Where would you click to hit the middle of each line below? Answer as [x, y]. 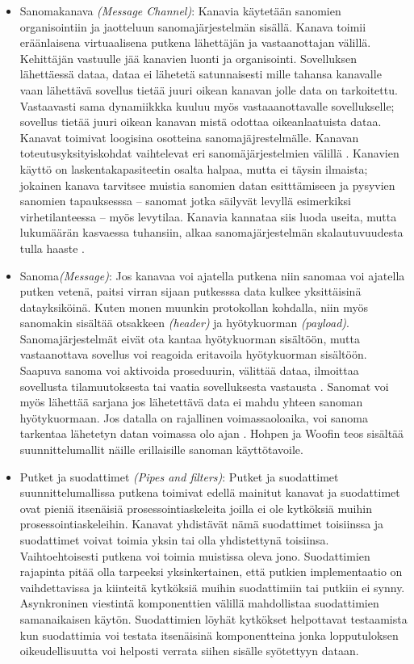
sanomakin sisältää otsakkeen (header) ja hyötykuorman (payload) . [184, 323]
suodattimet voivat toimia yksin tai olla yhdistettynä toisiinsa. [174, 540]
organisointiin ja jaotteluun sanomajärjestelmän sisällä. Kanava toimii [193, 26]
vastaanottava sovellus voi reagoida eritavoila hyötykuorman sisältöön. [193, 354]
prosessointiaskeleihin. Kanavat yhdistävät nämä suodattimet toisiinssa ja [202, 524]
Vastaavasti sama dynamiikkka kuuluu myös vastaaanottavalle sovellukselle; [207, 105]
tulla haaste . [52, 248]
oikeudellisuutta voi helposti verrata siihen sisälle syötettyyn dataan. [189, 651]
